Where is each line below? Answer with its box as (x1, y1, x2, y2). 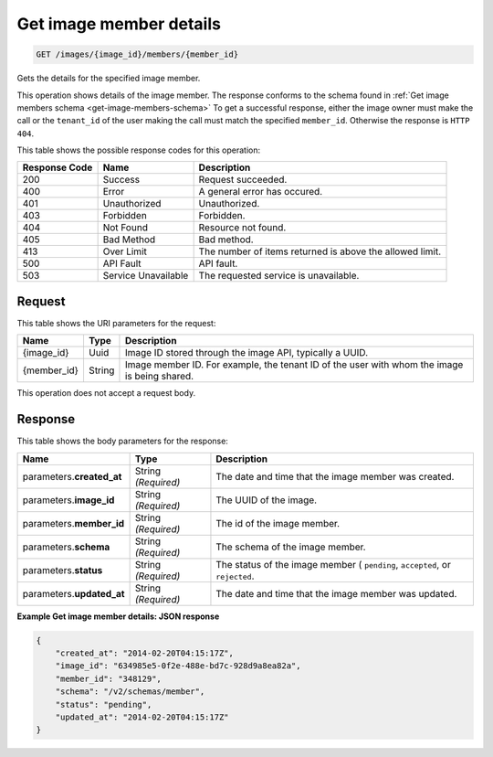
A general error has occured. (198, 186, 323, 198)
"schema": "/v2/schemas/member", (55, 687, 205, 697)
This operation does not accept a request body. (16, 388, 196, 399)
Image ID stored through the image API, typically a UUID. (124, 347, 369, 359)
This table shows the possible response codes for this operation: (16, 144, 261, 155)
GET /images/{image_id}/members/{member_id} (36, 49, 239, 59)
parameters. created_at (22, 470, 122, 483)
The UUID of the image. (215, 494, 318, 506)
